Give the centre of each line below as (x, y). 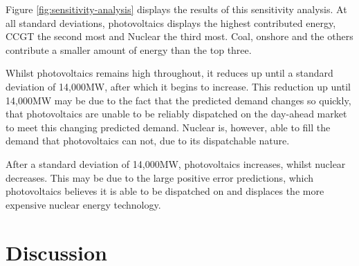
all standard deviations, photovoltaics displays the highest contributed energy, (171, 22)
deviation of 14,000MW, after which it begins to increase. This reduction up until (178, 86)
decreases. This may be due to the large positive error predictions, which (160, 177)
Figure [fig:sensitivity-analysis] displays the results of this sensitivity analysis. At (176, 9)
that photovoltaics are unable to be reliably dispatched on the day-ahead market (176, 114)
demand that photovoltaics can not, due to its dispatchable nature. (148, 141)
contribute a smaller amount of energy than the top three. (129, 49)
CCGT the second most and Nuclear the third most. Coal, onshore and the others (179, 36)
